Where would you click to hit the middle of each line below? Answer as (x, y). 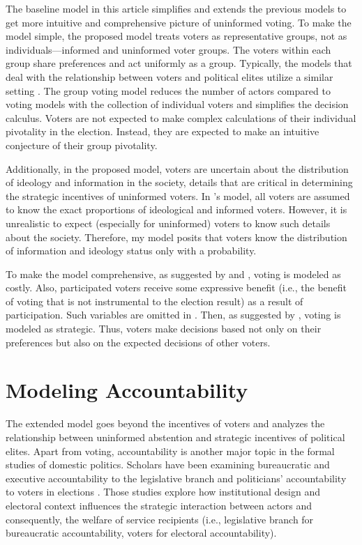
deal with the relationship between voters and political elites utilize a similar (169, 76)
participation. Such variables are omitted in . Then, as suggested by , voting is (173, 315)
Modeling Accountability (127, 390)
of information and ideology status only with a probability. (131, 251)
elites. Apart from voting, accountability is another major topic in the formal (170, 451)
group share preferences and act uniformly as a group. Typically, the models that (179, 63)
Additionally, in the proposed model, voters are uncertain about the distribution (177, 168)
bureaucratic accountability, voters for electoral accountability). (141, 533)
